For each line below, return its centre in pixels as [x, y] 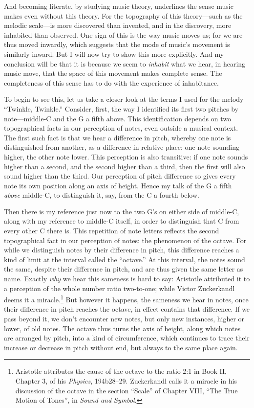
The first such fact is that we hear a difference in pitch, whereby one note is [117, 137]
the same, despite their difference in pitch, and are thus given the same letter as [124, 269]
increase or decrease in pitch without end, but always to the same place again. [121, 347]
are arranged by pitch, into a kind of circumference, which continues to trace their [127, 338]
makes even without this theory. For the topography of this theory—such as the [123, 15]
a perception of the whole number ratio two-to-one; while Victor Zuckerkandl [119, 288]
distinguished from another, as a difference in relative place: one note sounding [122, 147]
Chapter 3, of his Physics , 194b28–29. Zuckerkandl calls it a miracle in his [126, 381]
